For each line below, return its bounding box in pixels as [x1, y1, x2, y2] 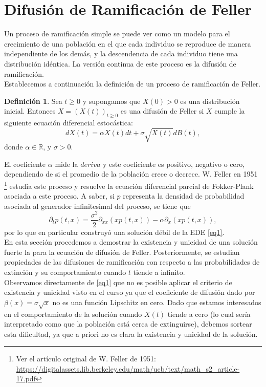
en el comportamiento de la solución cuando [4, 308, 142, 319]
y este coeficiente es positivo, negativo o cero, [103, 158, 245, 169]
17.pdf [16, 373, 36, 384]
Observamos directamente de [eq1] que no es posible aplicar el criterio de [4, 276, 232, 287]
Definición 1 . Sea [4, 95, 62, 106]
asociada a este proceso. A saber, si [4, 190, 115, 201]
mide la [55, 158, 78, 169]
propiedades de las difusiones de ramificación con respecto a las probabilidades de [4, 256, 260, 267]
